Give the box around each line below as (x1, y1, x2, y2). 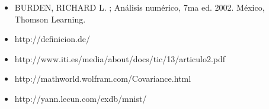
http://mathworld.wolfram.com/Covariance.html (14, 72, 191, 85)
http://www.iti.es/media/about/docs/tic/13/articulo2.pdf (14, 52, 226, 65)
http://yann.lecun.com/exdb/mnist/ (14, 92, 147, 104)
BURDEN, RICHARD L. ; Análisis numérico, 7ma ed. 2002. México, (14, 1, 265, 13)
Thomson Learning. (14, 12, 86, 25)
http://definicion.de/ (14, 33, 91, 45)
